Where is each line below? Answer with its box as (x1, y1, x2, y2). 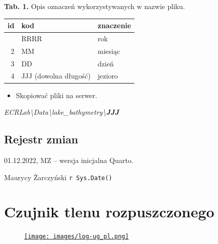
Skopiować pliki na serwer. (16, 90, 97, 100)
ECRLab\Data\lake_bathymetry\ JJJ (4, 107, 119, 117)
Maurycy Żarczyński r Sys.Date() (4, 172, 112, 182)
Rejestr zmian (4, 131, 79, 147)
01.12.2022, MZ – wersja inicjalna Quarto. (4, 154, 133, 165)
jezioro (98, 70, 118, 81)
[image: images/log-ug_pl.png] (24, 233, 129, 240)
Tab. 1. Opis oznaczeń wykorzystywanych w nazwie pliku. (4, 1, 185, 11)
